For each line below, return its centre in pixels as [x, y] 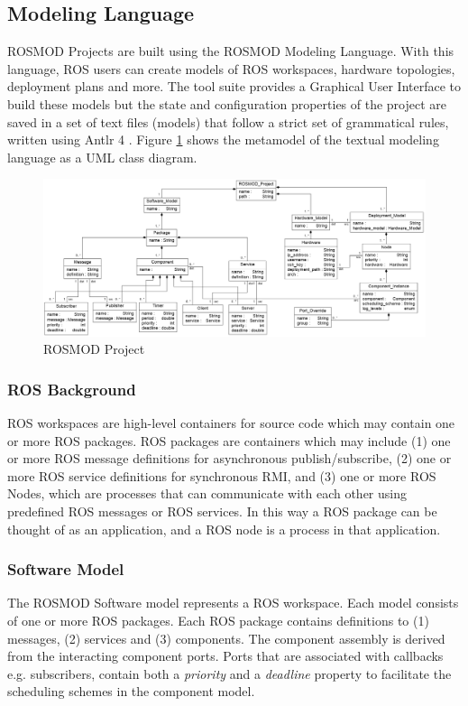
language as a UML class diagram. [102, 157]
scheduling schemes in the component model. [131, 691]
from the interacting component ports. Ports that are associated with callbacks [225, 656]
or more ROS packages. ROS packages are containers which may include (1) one [229, 440]
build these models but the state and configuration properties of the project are [227, 103]
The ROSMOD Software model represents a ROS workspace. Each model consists [233, 603]
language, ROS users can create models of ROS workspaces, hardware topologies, [231, 68]
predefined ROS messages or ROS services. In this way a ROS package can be [222, 511]
